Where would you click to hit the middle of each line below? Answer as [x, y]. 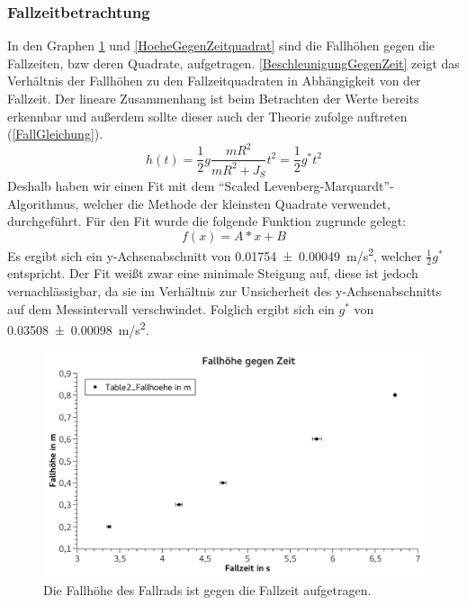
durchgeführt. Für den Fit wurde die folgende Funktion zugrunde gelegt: [207, 221]
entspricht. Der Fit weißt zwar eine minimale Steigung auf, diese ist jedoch [213, 273]
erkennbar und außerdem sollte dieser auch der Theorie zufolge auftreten [207, 116]
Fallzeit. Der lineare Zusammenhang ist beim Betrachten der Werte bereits [213, 98]
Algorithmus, [43, 203]
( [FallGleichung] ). [55, 134]
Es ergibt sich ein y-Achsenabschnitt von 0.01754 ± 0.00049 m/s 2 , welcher [215, 254]
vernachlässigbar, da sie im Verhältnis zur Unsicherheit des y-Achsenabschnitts [225, 291]
